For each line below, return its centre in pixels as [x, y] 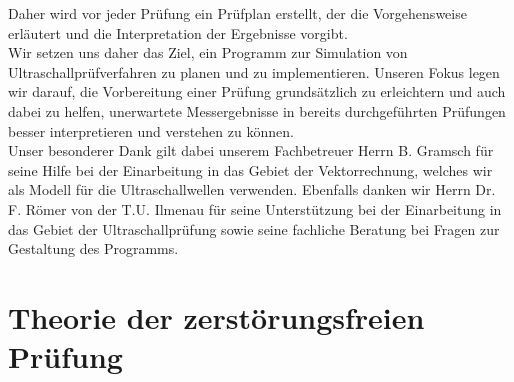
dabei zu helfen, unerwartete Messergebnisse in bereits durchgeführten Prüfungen [257, 110]
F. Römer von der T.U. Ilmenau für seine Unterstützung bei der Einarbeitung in [255, 208]
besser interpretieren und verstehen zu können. [151, 130]
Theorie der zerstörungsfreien [216, 316]
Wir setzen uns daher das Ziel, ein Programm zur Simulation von [208, 52]
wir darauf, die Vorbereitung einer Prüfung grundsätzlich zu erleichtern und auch [257, 91]
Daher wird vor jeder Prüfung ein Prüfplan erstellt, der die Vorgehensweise [237, 13]
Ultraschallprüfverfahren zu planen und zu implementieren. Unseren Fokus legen [254, 71]
